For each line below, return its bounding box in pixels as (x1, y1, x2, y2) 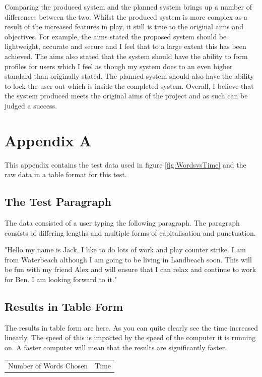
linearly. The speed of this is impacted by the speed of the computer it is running (5, 332, 256, 343)
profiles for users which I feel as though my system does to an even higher (5, 61, 233, 71)
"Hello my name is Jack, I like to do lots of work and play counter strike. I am (5, 244, 246, 255)
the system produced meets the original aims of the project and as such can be (5, 90, 248, 101)
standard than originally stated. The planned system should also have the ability (5, 71, 254, 81)
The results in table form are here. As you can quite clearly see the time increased (5, 322, 258, 333)
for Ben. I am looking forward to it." (5, 274, 117, 285)
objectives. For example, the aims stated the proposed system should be (5, 31, 227, 41)
